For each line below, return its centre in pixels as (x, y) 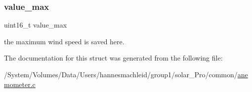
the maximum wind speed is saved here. (64, 41)
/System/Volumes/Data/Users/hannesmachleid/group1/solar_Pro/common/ (121, 74)
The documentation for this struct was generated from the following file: (113, 58)
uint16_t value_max (36, 25)
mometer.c (20, 84)
